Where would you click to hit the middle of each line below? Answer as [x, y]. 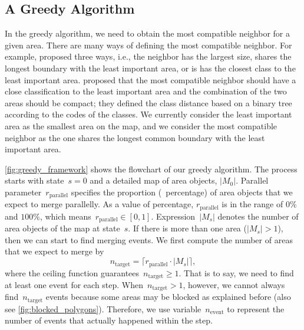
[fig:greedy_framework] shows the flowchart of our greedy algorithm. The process [151, 169]
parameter [23, 192]
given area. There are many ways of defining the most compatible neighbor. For [148, 45]
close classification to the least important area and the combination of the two [146, 91]
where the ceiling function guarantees [72, 272]
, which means [65, 216]
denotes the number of [258, 216]
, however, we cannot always [234, 284]
